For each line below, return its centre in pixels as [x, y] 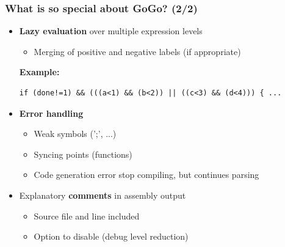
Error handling [51, 113]
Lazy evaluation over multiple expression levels [111, 31]
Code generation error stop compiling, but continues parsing [146, 175]
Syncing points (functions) [83, 154]
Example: [39, 72]
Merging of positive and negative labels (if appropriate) [137, 51]
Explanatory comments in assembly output [103, 195]
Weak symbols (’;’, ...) [75, 134]
